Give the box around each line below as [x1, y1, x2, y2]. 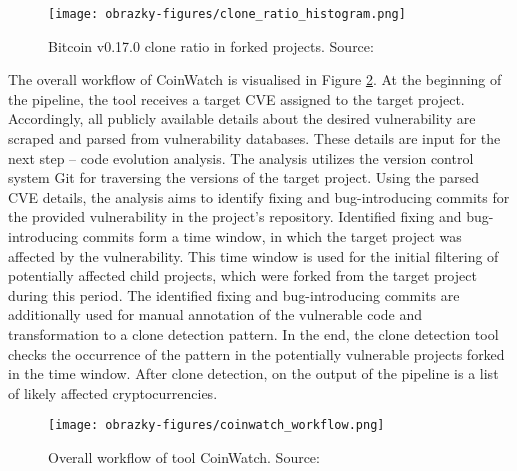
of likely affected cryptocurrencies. [8, 382, 218, 403]
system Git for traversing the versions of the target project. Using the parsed [8, 167, 480, 188]
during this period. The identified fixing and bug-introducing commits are [8, 284, 460, 305]
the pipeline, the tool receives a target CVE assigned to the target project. [8, 88, 465, 109]
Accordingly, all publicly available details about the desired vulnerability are [8, 108, 476, 129]
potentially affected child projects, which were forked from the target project [8, 265, 477, 286]
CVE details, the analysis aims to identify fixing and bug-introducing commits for [8, 186, 510, 207]
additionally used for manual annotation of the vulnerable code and [8, 304, 423, 325]
